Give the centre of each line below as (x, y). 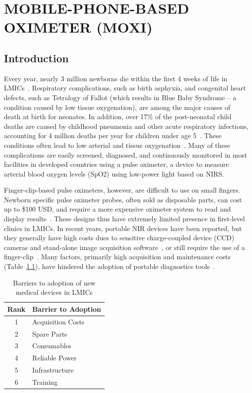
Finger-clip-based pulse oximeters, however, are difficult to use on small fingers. (122, 190)
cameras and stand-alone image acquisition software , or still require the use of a (125, 247)
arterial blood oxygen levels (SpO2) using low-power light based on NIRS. (114, 173)
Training (45, 382)
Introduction (36, 58)
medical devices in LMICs (54, 292)
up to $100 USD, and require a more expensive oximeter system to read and (117, 209)
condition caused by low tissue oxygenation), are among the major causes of (117, 107)
